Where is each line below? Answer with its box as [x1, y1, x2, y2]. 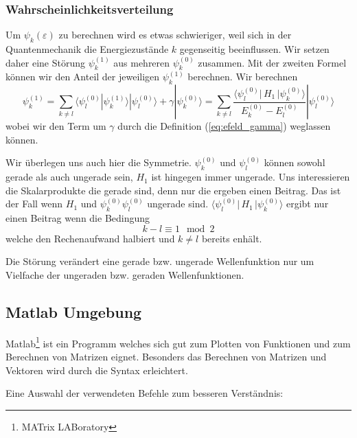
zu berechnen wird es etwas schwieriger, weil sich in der [58, 27, 292, 42]
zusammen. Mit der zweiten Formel [198, 55, 347, 69]
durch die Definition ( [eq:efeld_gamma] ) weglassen [117, 119, 331, 133]
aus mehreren [113, 55, 170, 69]
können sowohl [264, 155, 325, 170]
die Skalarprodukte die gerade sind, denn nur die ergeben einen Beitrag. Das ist [5, 183, 341, 197]
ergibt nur [286, 196, 329, 211]
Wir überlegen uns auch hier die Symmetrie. [5, 155, 192, 170]
